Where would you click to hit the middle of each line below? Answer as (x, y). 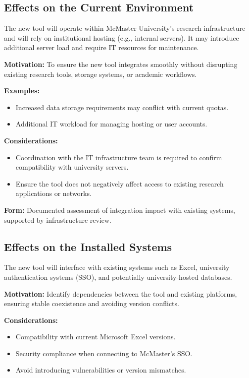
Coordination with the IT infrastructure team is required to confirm (119, 157)
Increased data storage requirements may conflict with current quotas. (122, 107)
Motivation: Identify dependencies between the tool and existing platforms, (121, 293)
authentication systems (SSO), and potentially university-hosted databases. (118, 277)
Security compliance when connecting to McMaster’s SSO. (104, 353)
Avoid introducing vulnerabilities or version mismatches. (101, 370)
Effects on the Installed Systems (88, 246)
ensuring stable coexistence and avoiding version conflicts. (92, 303)
